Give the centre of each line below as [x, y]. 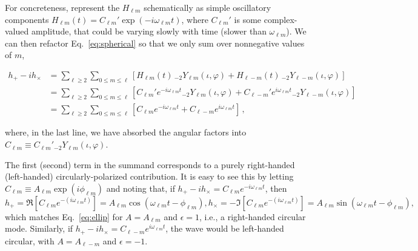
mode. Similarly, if [39, 228]
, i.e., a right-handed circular [252, 216]
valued [17, 31]
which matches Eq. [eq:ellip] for [64, 216]
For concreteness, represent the [62, 7]
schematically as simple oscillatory [207, 7]
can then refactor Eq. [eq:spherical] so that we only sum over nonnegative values [155, 43]
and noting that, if [141, 188]
